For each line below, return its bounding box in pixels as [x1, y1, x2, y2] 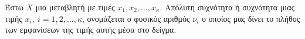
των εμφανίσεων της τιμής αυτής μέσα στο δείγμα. [5, 24, 177, 36]
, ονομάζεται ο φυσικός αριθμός [82, 12, 190, 24]
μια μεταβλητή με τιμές [35, 1, 115, 13]
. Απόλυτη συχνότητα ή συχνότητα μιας [160, 1, 295, 13]
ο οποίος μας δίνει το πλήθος [201, 12, 300, 24]
